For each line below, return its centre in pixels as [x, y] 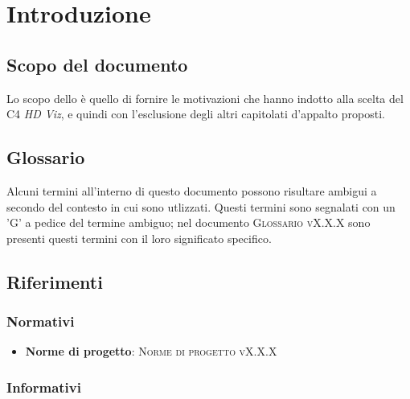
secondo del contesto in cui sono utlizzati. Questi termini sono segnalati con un [201, 206]
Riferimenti [55, 281]
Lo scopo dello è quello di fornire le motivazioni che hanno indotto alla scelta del [205, 98]
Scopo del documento [97, 64]
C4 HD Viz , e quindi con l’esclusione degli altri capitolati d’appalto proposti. [196, 114]
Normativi [41, 321]
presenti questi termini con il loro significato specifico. [139, 238]
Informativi [44, 387]
